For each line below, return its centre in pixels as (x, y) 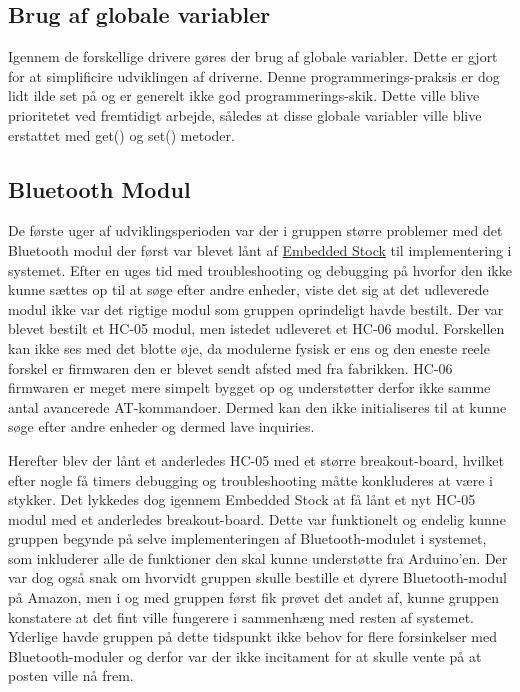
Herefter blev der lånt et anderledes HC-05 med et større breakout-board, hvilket (256, 459)
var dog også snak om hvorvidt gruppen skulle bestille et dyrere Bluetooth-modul (257, 577)
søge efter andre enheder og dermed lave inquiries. (161, 426)
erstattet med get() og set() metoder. (121, 134)
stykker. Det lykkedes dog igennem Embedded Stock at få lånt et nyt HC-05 (242, 499)
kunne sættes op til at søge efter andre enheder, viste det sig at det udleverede (248, 289)
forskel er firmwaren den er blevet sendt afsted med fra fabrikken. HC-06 (230, 367)
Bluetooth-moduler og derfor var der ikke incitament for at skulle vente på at (245, 655)
